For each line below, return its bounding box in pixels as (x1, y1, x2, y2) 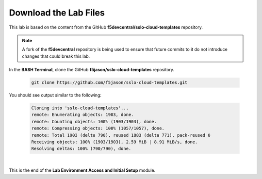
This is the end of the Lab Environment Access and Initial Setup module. (9, 167, 156, 173)
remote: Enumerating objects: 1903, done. (31, 112, 134, 117)
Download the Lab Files (9, 7, 105, 18)
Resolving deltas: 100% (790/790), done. (31, 146, 131, 151)
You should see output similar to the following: (9, 92, 102, 98)
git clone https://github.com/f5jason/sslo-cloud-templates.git (31, 80, 188, 85)
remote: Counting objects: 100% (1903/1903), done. (31, 119, 157, 124)
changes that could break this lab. (22, 53, 90, 59)
